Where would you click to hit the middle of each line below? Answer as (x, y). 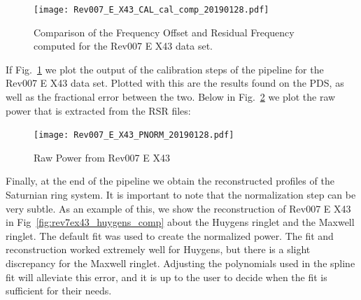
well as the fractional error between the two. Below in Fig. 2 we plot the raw (171, 97)
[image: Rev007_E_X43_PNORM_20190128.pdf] (134, 135)
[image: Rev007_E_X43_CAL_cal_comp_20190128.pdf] (151, 10)
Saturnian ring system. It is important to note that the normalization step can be (181, 195)
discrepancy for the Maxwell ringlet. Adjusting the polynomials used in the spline (180, 263)
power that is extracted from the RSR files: (98, 110)
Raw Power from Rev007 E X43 (102, 157)
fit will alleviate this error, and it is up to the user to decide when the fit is (167, 277)
